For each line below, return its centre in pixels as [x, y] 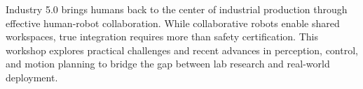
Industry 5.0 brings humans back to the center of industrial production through [177, 9]
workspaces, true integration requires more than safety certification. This [162, 37]
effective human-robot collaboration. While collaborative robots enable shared [173, 23]
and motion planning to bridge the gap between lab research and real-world [168, 64]
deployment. [32, 77]
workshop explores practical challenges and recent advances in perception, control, [182, 50]
